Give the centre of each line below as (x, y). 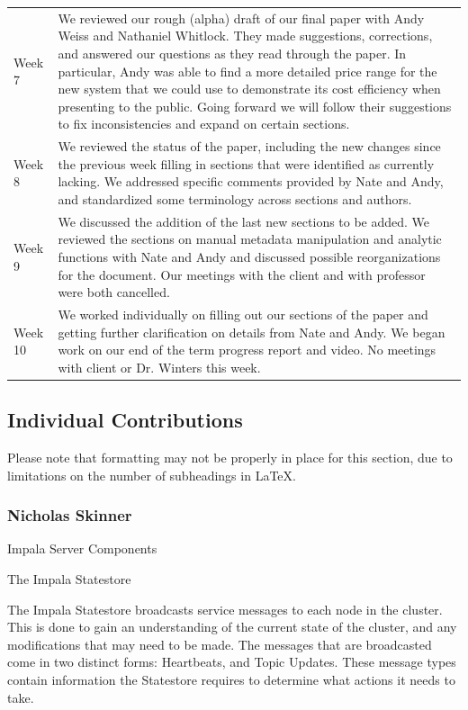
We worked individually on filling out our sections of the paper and (243, 314)
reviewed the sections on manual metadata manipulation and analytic (250, 239)
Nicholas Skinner (70, 515)
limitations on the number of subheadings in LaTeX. (152, 475)
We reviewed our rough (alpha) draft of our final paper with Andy (241, 18)
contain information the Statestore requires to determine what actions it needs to (231, 680)
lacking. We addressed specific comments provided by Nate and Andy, (251, 181)
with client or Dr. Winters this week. (159, 367)
